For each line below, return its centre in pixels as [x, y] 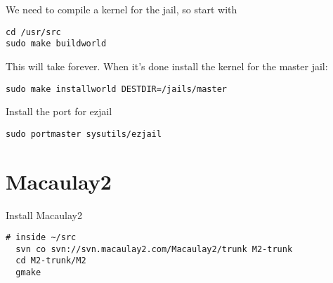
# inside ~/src [41, 238]
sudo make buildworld [56, 44]
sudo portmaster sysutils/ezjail [84, 134]
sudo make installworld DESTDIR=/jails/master [116, 89]
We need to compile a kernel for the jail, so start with [122, 9]
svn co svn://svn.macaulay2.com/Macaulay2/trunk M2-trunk [154, 249]
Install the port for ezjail [59, 111]
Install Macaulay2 [44, 215]
